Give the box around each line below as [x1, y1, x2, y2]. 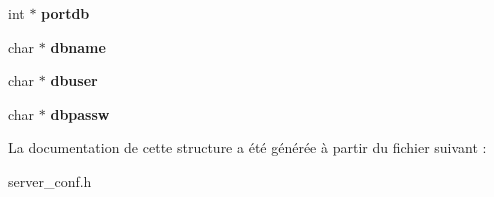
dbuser [50, 70, 98, 91]
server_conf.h [8, 170, 92, 191]
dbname [50, 36, 106, 57]
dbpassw [50, 103, 110, 124]
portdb [41, 3, 90, 23]
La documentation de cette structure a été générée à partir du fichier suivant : [8, 137, 487, 158]
